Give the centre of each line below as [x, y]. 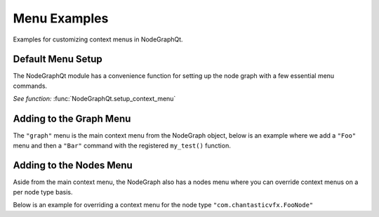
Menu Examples [61, 18]
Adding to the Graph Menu [72, 119]
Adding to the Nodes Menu [73, 165]
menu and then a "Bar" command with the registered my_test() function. [122, 145]
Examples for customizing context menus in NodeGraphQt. [98, 39]
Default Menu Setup [58, 59]
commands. [30, 86]
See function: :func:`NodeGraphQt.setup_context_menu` [94, 99]
